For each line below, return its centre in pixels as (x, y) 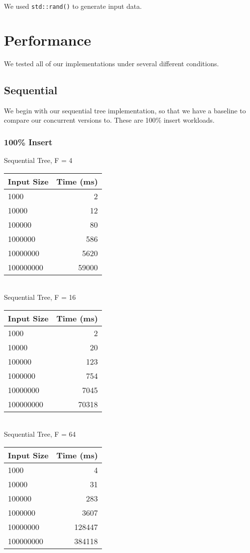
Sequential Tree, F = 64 (40, 434)
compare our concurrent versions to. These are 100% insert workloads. (109, 120)
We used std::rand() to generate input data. (73, 6)
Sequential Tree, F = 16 (40, 297)
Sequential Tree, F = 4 (38, 160)
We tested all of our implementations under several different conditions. (112, 63)
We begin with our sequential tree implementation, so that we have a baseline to (125, 110)
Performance (48, 39)
